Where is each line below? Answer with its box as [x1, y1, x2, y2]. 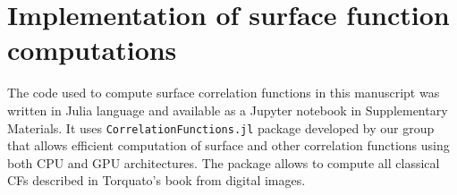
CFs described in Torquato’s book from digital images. [7, 171, 306, 190]
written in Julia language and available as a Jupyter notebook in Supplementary [7, 100, 448, 119]
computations [7, 31, 177, 68]
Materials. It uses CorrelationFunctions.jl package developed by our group [7, 118, 435, 137]
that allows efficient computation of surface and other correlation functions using [7, 136, 450, 155]
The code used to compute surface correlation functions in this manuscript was [7, 83, 440, 102]
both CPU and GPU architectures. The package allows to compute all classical [7, 153, 440, 172]
